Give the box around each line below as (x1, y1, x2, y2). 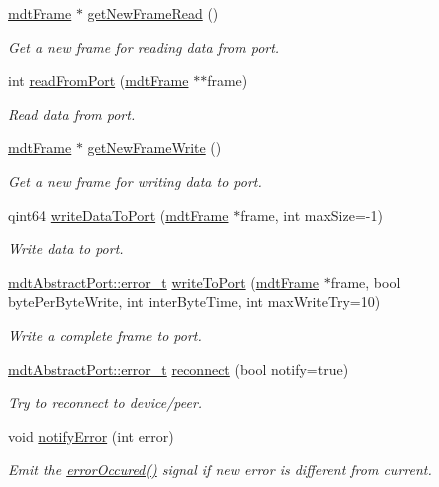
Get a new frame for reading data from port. (8, 36, 280, 57)
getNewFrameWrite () (87, 137, 222, 158)
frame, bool (330, 271, 401, 292)
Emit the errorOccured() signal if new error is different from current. (8, 459, 432, 480)
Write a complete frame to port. (8, 324, 202, 345)
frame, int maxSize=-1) (240, 204, 383, 225)
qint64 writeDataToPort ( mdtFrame (8, 204, 229, 225)
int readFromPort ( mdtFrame (8, 70, 189, 91)
